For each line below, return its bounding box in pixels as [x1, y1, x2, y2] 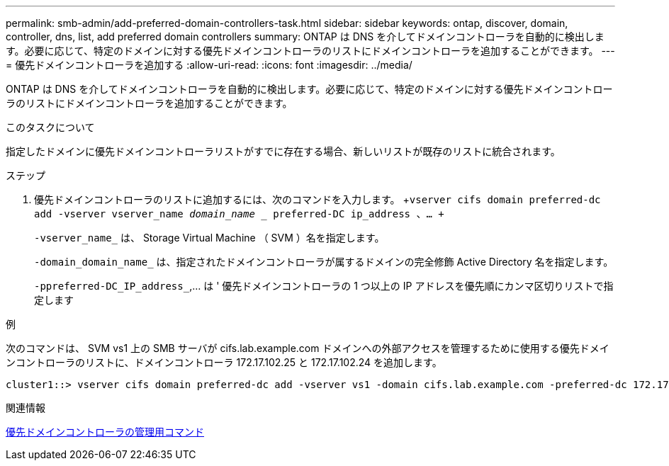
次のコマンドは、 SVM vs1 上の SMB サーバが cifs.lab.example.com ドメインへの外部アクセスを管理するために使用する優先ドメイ [6, 342, 609, 354]
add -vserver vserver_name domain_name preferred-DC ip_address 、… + [34, 208, 444, 220]
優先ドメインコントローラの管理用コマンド [6, 426, 204, 438]
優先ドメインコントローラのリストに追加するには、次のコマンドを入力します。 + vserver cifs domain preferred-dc [34, 193, 601, 205]
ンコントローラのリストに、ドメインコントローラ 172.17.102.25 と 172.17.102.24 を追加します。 [6, 356, 442, 368]
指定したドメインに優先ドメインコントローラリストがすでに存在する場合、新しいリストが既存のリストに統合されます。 [6, 145, 561, 157]
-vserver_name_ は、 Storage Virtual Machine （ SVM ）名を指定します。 [34, 232, 385, 244]
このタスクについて [6, 121, 95, 133]
